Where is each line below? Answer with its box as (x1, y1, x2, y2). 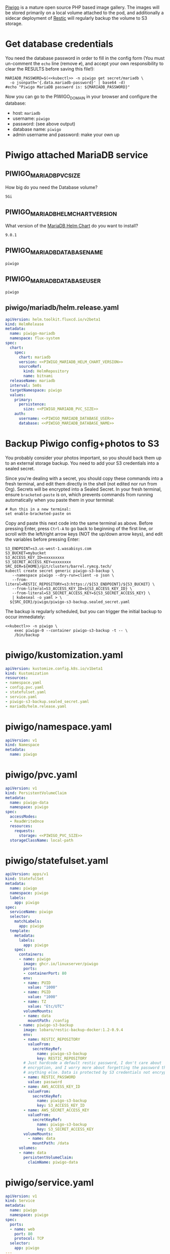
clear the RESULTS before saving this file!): (5, 66, 95, 72)
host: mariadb (12, 110, 40, 116)
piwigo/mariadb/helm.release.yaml (5, 303, 119, 312)
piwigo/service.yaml (5, 1177, 94, 1188)
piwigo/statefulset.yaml (5, 855, 109, 866)
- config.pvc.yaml (5, 685, 44, 690)
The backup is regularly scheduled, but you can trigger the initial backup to (5, 608, 162, 614)
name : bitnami (23, 373, 53, 379)
